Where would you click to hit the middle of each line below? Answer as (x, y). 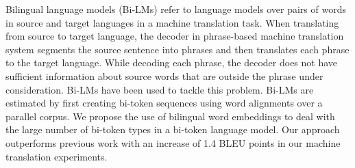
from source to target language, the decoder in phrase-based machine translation (175, 36)
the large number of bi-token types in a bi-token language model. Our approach (173, 129)
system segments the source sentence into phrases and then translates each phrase (177, 49)
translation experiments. (57, 156)
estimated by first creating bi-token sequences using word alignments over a (164, 103)
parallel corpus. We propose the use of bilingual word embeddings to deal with (170, 116)
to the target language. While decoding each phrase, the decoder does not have (172, 62)
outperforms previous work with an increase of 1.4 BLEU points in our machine (173, 142)
